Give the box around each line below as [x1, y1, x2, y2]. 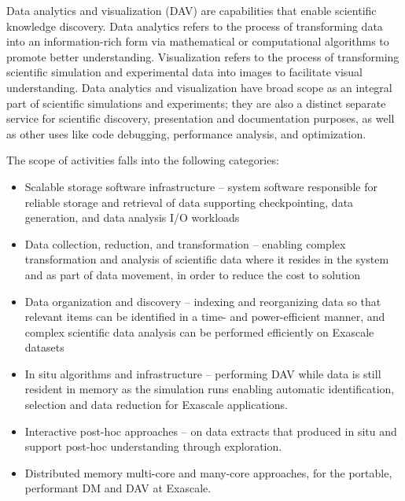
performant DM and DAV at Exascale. [24, 480, 212, 496]
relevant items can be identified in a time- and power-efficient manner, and [24, 308, 385, 325]
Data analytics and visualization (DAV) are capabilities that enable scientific [6, 2, 377, 18]
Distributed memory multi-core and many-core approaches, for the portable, [24, 464, 392, 481]
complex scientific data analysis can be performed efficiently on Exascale [24, 323, 374, 340]
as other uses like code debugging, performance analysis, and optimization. [6, 125, 366, 142]
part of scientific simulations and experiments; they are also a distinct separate [6, 94, 386, 111]
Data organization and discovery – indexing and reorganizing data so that [24, 293, 381, 309]
